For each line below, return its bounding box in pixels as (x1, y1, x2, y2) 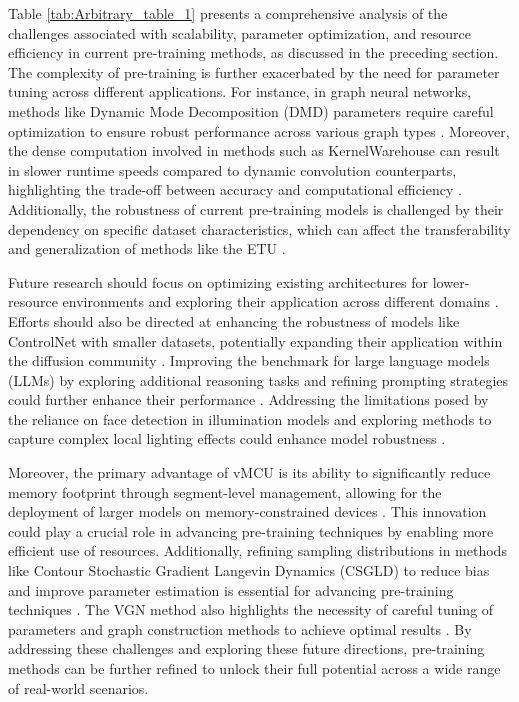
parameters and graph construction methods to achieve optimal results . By (8, 618, 472, 639)
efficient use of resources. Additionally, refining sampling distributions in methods (8, 540, 507, 561)
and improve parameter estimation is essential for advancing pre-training (8, 579, 454, 600)
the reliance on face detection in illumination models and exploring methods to (8, 408, 492, 429)
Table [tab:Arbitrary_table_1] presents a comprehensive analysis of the (8, 3, 448, 23)
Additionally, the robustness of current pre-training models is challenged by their (8, 198, 504, 219)
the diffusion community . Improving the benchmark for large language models (8, 350, 490, 371)
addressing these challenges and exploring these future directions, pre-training (8, 638, 485, 659)
